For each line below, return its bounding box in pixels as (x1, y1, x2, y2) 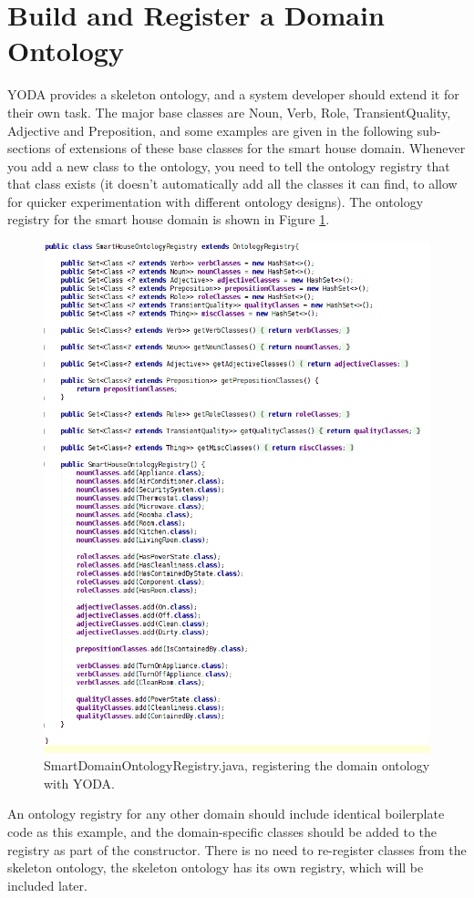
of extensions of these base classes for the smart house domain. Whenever (55, 139, 466, 158)
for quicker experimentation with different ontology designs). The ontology (7, 191, 424, 211)
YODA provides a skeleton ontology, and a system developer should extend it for (7, 85, 459, 104)
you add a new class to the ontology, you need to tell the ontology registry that (7, 156, 450, 175)
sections (7, 139, 51, 158)
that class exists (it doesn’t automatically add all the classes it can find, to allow (7, 174, 458, 193)
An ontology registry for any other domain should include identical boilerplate (7, 804, 445, 823)
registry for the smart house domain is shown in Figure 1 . (7, 210, 330, 229)
